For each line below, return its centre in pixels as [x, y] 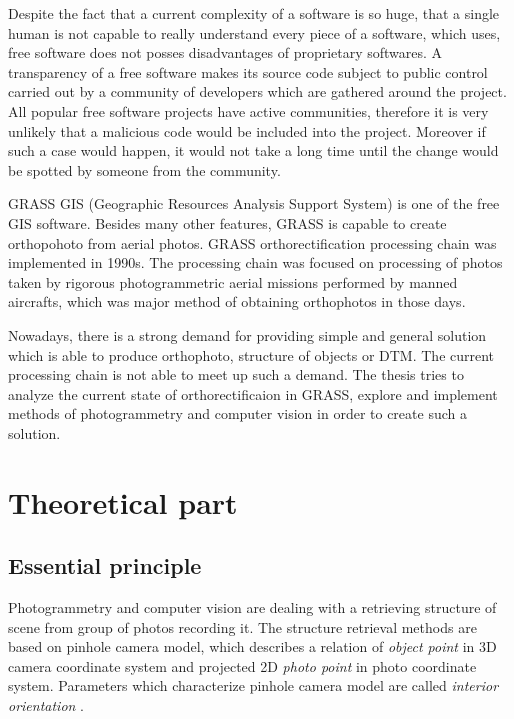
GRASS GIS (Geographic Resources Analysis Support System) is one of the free [254, 203]
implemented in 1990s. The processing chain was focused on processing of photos [255, 262]
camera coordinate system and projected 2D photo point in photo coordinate [242, 665]
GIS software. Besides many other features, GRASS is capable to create [227, 222]
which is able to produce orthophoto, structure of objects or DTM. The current [251, 354]
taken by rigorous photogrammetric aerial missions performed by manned [233, 281]
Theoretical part [123, 501]
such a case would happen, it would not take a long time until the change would [253, 150]
